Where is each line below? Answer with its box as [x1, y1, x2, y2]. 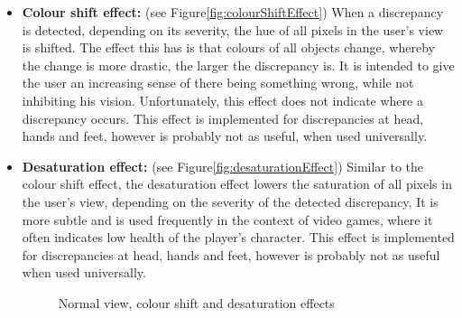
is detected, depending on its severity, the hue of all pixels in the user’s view [22, 20, 444, 39]
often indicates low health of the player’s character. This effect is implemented [22, 228, 455, 247]
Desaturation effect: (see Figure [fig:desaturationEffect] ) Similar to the [22, 156, 424, 175]
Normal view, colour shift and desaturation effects [58, 293, 335, 312]
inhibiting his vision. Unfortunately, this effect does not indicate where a [22, 90, 423, 109]
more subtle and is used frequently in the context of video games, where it [22, 210, 433, 229]
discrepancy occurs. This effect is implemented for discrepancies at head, [22, 108, 424, 127]
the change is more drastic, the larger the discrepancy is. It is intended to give [22, 55, 455, 74]
